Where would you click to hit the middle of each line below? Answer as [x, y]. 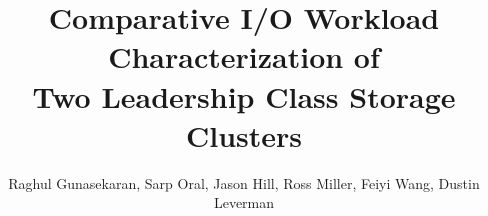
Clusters [244, 134]
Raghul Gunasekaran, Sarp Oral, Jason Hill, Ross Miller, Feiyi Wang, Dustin [244, 182]
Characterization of [244, 56]
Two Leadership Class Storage [244, 95]
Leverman [244, 202]
